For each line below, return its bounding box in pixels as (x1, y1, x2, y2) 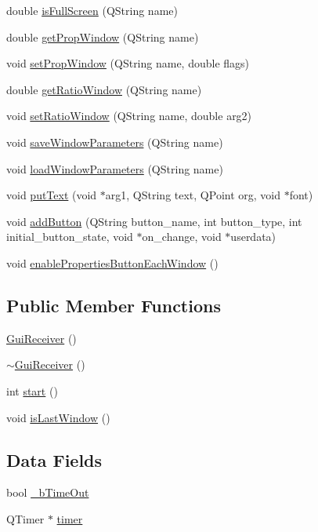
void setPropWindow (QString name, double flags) (6, 55, 250, 71)
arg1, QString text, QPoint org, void (105, 187, 280, 203)
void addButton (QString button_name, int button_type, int (6, 213, 302, 229)
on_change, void (142, 228, 222, 245)
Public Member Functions (6, 293, 221, 317)
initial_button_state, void (6, 228, 133, 245)
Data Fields (6, 447, 103, 472)
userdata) (230, 228, 276, 245)
